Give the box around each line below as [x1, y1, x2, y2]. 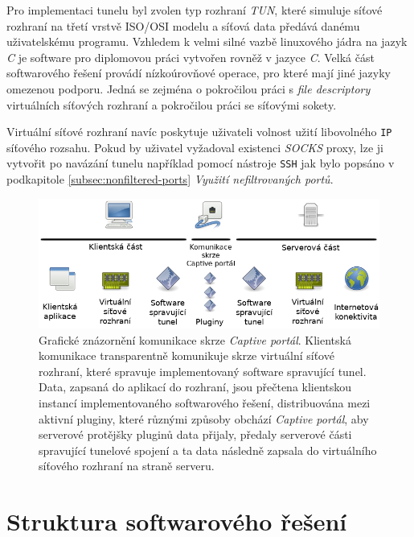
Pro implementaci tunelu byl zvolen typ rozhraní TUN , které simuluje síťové [6, 2, 383, 18]
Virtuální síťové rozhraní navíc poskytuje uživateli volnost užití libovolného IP [6, 123, 392, 140]
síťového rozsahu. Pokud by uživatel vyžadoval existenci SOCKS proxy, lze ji [6, 138, 383, 155]
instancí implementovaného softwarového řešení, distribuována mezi [39, 394, 371, 411]
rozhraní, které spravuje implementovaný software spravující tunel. [39, 362, 367, 379]
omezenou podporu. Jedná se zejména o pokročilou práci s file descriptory [6, 80, 371, 97]
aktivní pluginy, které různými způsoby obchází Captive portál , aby [39, 410, 369, 427]
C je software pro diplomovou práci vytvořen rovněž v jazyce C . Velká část [6, 48, 375, 65]
